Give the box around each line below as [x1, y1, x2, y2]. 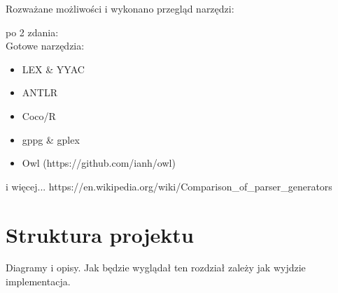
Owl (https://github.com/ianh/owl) [22, 156, 176, 170]
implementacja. [6, 274, 71, 289]
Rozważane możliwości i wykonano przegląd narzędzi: [6, 1, 234, 15]
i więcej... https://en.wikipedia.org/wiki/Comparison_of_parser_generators [6, 179, 332, 193]
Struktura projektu [6, 220, 194, 248]
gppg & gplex [22, 132, 80, 146]
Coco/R [22, 108, 56, 123]
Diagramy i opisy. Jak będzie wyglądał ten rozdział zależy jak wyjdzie [6, 260, 306, 275]
